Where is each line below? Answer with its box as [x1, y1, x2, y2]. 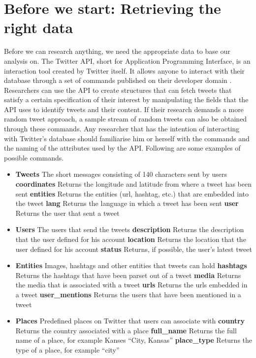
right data [4, 17, 73, 38]
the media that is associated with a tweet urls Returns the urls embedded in [15, 279, 248, 290]
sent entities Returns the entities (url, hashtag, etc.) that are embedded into [15, 188, 249, 199]
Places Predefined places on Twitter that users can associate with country [15, 316, 245, 326]
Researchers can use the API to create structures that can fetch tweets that [4, 84, 232, 95]
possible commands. [4, 152, 64, 162]
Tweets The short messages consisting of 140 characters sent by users [15, 169, 227, 179]
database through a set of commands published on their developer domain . [4, 75, 232, 85]
